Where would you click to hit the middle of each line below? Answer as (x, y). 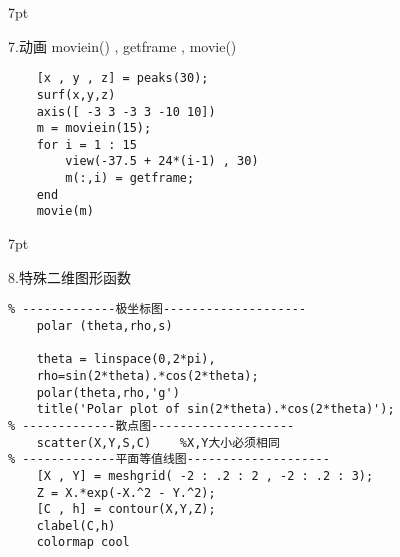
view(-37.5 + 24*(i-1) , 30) (162, 161)
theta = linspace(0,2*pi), (126, 359)
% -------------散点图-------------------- (151, 425)
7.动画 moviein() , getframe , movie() (122, 45)
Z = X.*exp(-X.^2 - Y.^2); (126, 492)
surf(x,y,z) (76, 94)
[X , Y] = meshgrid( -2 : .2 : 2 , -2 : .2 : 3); (205, 475)
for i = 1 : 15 (86, 144)
